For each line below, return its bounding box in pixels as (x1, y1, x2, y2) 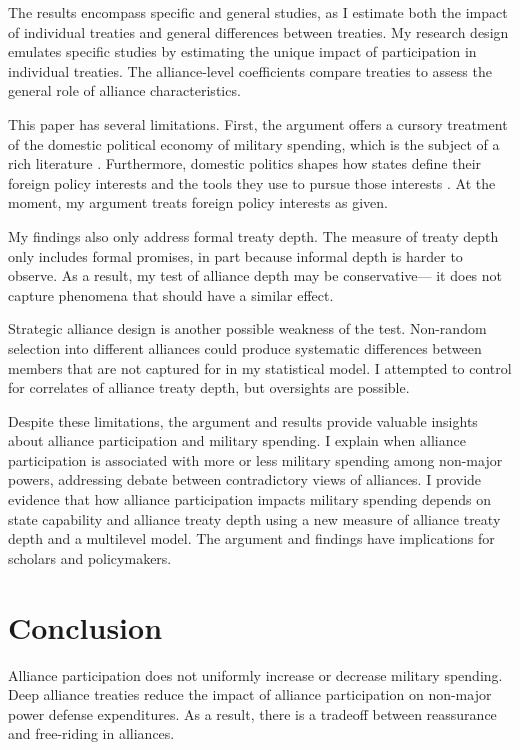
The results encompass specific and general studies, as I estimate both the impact (8, 2, 508, 22)
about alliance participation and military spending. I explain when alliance (8, 430, 466, 451)
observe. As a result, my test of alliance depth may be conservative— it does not (8, 265, 503, 286)
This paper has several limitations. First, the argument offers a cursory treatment (8, 113, 508, 134)
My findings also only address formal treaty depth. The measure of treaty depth (8, 225, 499, 246)
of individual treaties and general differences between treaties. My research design (8, 21, 509, 42)
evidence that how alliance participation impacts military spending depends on (8, 489, 491, 510)
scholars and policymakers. (8, 547, 172, 568)
